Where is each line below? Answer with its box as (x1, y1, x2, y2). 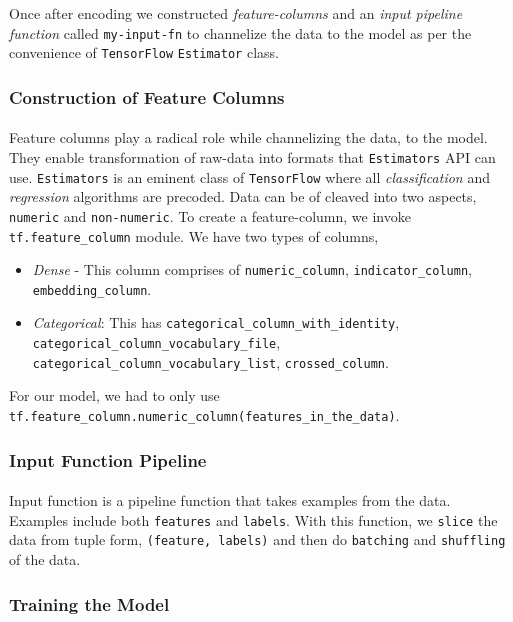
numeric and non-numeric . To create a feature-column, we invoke (9, 205, 411, 226)
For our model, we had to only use (9, 385, 220, 406)
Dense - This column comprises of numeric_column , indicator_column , (32, 259, 472, 280)
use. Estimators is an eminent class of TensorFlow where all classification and (9, 166, 490, 187)
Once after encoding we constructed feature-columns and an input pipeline (9, 3, 463, 23)
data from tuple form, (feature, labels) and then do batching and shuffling (9, 529, 506, 550)
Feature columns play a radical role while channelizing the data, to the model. (9, 127, 488, 148)
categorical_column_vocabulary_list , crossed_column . (32, 351, 389, 372)
